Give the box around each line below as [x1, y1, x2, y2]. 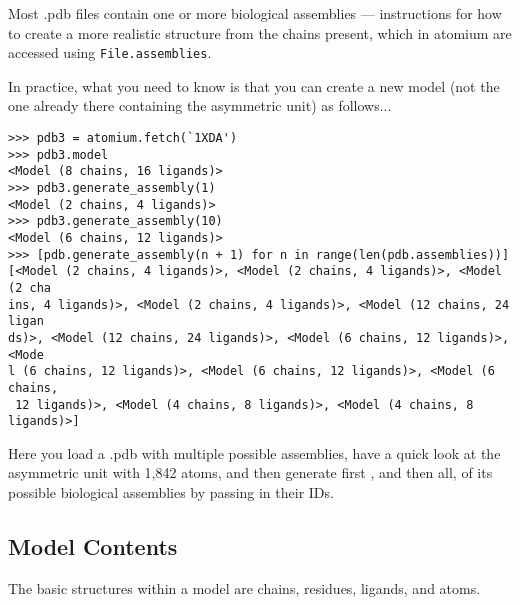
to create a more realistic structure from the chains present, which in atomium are [8, 22, 512, 43]
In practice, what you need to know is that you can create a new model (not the [8, 75, 500, 96]
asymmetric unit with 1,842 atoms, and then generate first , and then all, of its [8, 462, 493, 483]
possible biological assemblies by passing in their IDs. [8, 482, 334, 503]
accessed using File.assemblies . [8, 42, 212, 63]
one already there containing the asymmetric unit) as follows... [8, 95, 392, 116]
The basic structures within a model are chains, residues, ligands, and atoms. [8, 577, 481, 598]
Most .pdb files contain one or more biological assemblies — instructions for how [8, 3, 502, 23]
